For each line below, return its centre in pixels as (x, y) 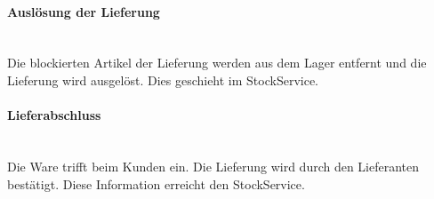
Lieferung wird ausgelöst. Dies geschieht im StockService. (163, 80)
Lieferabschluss (54, 115)
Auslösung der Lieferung (84, 11)
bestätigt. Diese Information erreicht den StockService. (156, 183)
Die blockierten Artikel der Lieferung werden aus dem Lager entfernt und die (217, 63)
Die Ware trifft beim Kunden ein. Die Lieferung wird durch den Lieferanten (213, 166)
